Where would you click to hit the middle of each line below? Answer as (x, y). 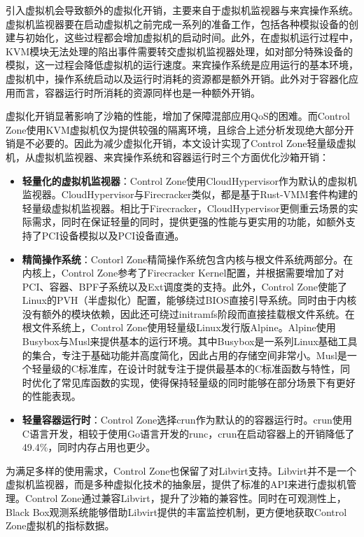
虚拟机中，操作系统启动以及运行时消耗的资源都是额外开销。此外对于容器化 (177, 78)
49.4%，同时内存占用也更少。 (89, 447)
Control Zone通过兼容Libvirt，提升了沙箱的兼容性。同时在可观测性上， (185, 498)
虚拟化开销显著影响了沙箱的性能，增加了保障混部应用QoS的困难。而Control (178, 116)
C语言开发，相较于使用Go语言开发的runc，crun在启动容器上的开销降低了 (188, 433)
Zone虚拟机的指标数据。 (60, 525)
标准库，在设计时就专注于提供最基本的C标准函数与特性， (209, 369)
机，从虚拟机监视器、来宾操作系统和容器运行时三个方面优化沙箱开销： (167, 156)
